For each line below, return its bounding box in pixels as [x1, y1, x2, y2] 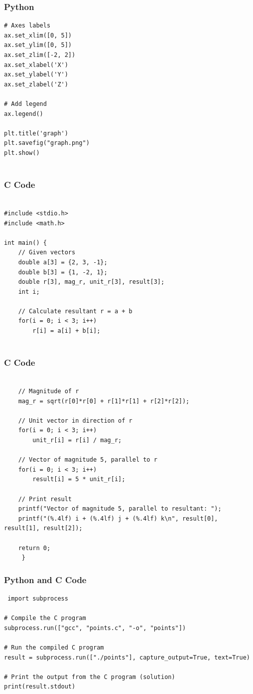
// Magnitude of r [18, 388, 79, 395]
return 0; [18, 544, 51, 552]
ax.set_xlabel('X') [4, 61, 68, 68]
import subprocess [7, 595, 68, 602]
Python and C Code [4, 573, 87, 586]
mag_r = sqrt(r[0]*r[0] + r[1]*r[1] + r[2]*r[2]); [18, 397, 190, 405]
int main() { [4, 239, 47, 246]
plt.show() [4, 149, 40, 156]
